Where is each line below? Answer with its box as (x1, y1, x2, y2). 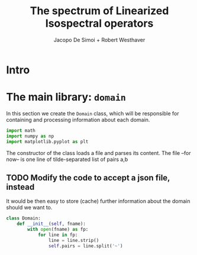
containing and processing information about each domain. (6, 116, 150, 123)
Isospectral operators (45, 17, 154, 30)
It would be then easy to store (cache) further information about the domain (6, 198, 190, 205)
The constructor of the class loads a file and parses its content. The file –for (6, 149, 191, 156)
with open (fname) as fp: (27, 227, 89, 233)
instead (6, 182, 35, 192)
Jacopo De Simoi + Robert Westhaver (53, 36, 146, 43)
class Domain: (6, 215, 41, 221)
